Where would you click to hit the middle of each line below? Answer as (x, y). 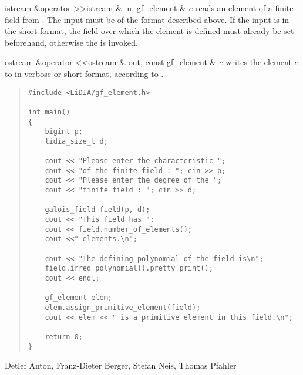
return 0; (64, 337)
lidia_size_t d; (76, 141)
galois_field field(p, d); (97, 210)
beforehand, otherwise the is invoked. (71, 42)
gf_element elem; (78, 298)
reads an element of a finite (244, 8)
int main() (49, 112)
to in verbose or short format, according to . (84, 73)
